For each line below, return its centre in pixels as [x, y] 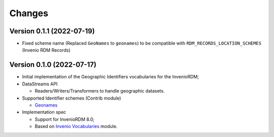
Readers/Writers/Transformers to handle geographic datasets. [100, 91]
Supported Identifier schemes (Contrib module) [72, 98]
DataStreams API [40, 84]
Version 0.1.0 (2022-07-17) [53, 65]
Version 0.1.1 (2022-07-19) [52, 31]
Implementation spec [44, 112]
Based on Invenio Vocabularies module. [76, 126]
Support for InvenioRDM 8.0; [65, 119]
